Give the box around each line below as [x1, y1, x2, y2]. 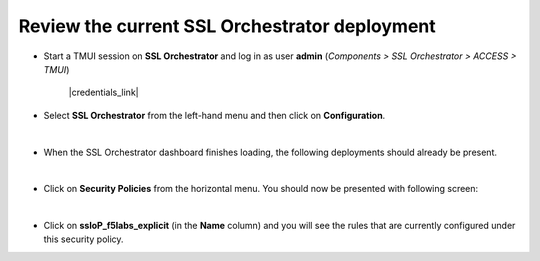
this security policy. [43, 233, 124, 245]
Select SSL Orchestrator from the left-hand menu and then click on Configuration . [43, 109, 386, 121]
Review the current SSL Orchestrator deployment [18, 15, 437, 37]
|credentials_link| [68, 86, 139, 99]
